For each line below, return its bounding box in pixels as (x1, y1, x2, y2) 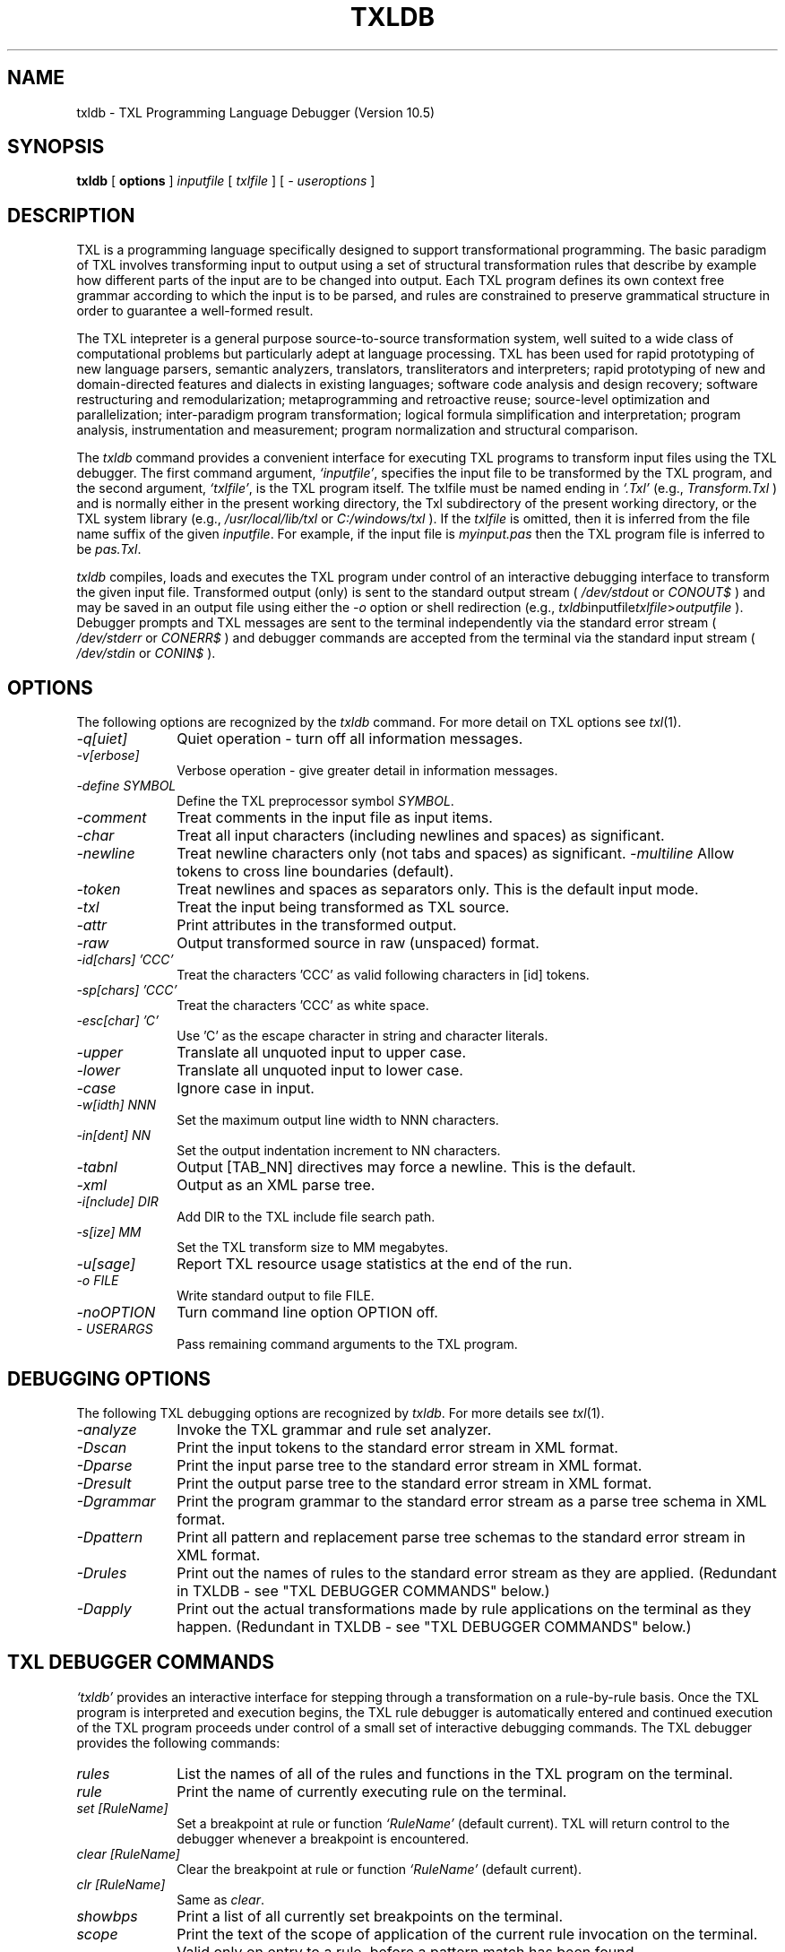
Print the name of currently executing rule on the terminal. (177, 1782, 567, 1801)
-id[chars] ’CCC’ (76, 952, 174, 968)
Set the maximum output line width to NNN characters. (177, 1112, 499, 1128)
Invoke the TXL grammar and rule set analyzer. (177, 1420, 492, 1438)
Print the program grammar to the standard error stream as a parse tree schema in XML (177, 1491, 767, 1510)
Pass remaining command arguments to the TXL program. (177, 1336, 518, 1352)
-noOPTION (76, 1303, 156, 1322)
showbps (76, 1906, 138, 1925)
